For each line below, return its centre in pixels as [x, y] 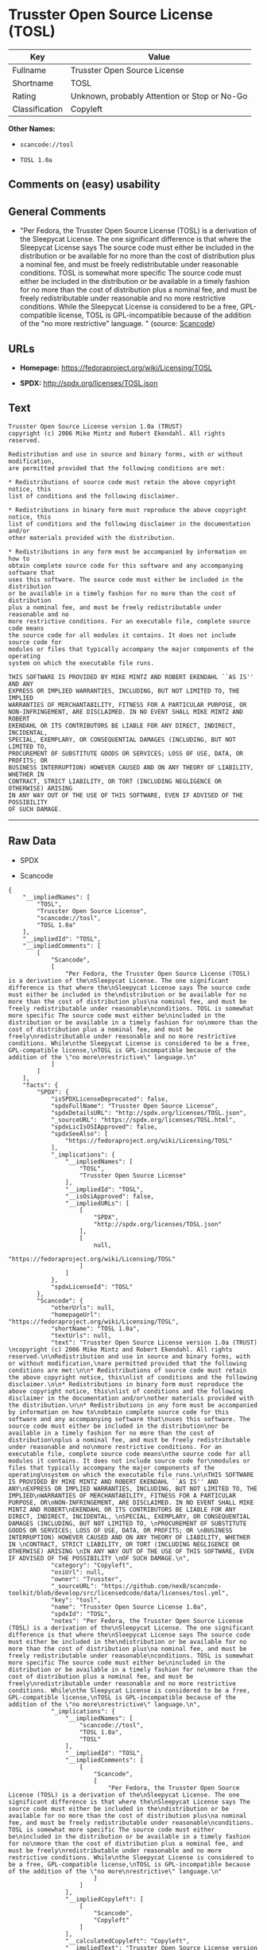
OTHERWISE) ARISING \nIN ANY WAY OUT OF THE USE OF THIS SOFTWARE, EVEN [131, 1551]
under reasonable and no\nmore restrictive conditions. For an [115, 1447]
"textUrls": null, [81, 1335]
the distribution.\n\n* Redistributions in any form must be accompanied [133, 1405]
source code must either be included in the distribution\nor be [118, 1426]
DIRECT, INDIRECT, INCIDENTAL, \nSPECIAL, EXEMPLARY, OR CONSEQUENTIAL [129, 1517]
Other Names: [32, 128]
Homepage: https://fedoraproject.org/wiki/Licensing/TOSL [116, 367]
